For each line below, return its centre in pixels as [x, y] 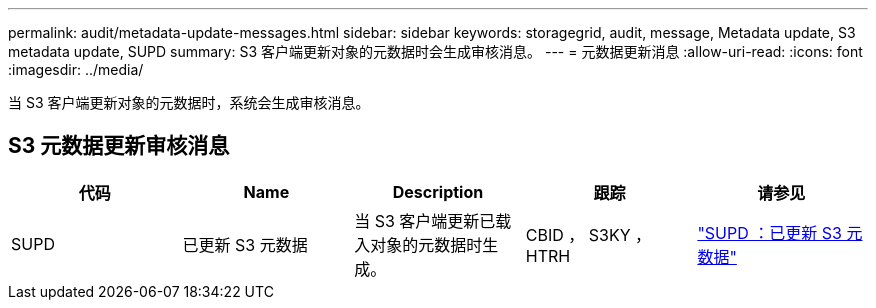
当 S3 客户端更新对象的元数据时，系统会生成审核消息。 [189, 102]
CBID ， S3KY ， [588, 234]
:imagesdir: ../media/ [76, 69]
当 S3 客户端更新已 [425, 220]
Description [438, 191]
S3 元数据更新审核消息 [119, 146]
